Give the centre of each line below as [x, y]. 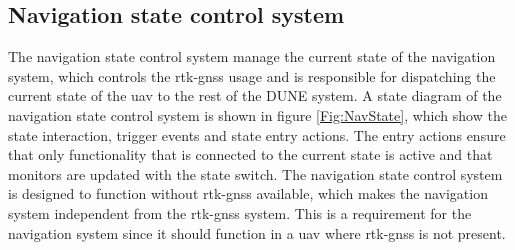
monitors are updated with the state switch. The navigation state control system [255, 173]
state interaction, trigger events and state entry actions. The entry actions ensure [257, 134]
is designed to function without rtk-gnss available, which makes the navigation [248, 193]
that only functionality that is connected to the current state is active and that [250, 154]
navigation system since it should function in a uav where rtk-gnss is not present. [257, 232]
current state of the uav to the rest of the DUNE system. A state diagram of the [255, 95]
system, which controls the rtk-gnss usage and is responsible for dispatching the [252, 75]
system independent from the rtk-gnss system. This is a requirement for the [240, 212]
